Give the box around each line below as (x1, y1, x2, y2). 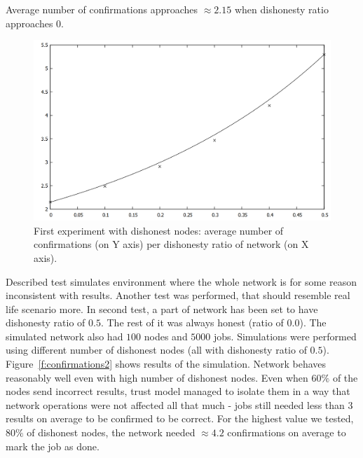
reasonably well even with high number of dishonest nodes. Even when (6, 370, 308, 384)
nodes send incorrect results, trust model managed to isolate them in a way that (6, 384, 350, 398)
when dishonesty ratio (234, 2, 329, 16)
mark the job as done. (6, 438, 100, 453)
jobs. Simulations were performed (213, 328, 357, 343)
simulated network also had (6, 328, 123, 343)
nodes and (144, 328, 188, 343)
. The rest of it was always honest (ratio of (100, 315, 284, 330)
